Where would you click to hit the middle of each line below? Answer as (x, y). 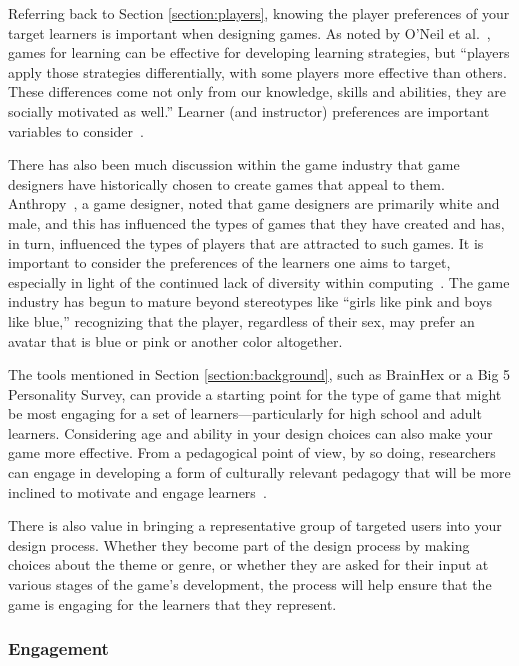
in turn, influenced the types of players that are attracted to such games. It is (246, 242)
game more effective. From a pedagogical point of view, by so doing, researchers (252, 452)
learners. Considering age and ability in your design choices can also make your (250, 432)
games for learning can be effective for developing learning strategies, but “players (259, 52)
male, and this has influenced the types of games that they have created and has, (256, 222)
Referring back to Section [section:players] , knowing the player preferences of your (259, 13)
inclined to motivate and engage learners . (137, 491)
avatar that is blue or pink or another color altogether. (175, 340)
